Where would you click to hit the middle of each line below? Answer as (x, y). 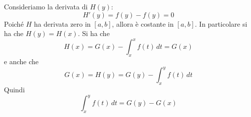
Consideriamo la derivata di (46, 6)
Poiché (14, 23)
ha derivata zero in (62, 23)
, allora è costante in (143, 23)
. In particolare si (221, 23)
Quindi (15, 89)
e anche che (21, 61)
